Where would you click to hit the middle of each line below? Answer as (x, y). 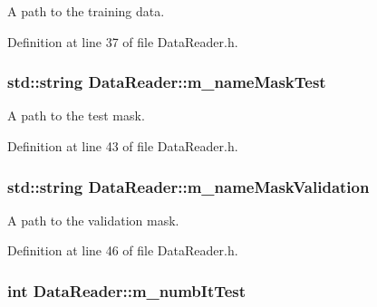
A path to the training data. (86, 11)
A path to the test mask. (76, 115)
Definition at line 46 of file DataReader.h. (123, 250)
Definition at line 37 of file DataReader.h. (123, 41)
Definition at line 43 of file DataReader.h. (123, 146)
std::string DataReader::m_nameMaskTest (167, 82)
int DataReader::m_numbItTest (127, 290)
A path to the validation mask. (93, 220)
